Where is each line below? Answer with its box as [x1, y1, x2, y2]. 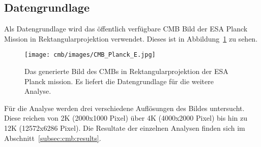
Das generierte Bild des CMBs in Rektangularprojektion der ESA [24, 66, 228, 77]
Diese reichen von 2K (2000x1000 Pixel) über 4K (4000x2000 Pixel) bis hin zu [4, 113, 247, 123]
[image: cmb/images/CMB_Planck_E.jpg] [24, 51, 156, 59]
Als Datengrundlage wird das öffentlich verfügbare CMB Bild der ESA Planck [4, 23, 248, 34]
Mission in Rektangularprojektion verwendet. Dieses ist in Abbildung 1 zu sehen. [4, 33, 258, 44]
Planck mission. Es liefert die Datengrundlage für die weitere [24, 76, 214, 86]
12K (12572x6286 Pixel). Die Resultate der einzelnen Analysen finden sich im [4, 123, 245, 133]
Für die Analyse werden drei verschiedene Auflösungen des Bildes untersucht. [4, 102, 245, 113]
